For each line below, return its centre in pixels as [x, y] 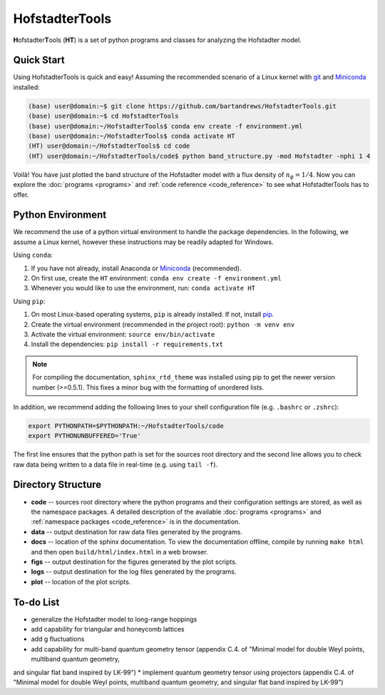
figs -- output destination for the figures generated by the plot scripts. [134, 562]
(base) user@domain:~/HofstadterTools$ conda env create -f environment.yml [165, 126]
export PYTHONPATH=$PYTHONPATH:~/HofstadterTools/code [126, 426]
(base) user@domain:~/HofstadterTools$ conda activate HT [132, 136]
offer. [21, 194]
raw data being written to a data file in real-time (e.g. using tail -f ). [115, 465]
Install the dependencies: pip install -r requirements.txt [127, 344]
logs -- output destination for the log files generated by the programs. [134, 572]
